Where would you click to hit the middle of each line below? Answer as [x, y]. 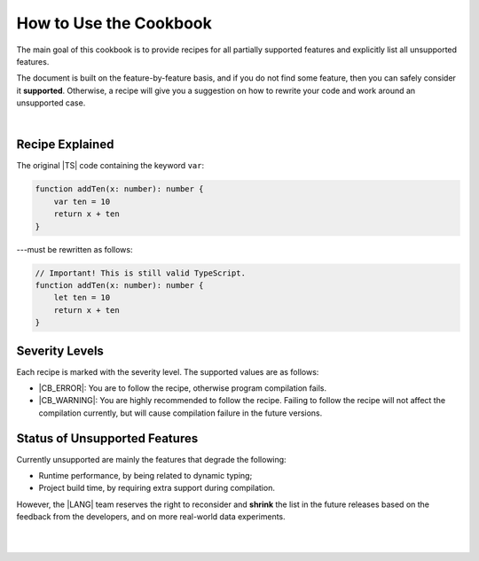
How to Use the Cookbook [114, 23]
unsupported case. [51, 103]
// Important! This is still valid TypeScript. [140, 273]
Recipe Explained [65, 145]
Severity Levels [60, 351]
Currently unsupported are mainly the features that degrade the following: [152, 459]
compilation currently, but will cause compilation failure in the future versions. [181, 413]
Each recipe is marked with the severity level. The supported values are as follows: [168, 371]
